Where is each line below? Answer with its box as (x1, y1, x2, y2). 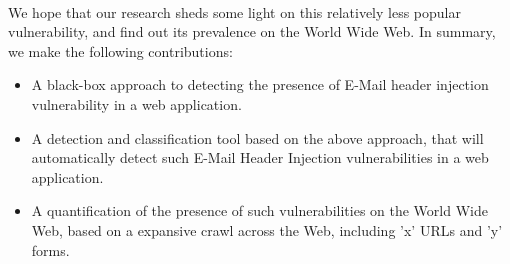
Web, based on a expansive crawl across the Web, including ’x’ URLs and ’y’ (31, 219, 503, 240)
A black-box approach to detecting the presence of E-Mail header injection (31, 74, 489, 95)
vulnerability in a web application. (31, 93, 242, 114)
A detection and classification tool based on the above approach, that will (31, 127, 484, 148)
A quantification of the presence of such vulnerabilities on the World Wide (31, 200, 488, 221)
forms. (31, 239, 70, 260)
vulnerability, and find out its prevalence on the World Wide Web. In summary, (8, 21, 496, 42)
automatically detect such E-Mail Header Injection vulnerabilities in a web (31, 147, 489, 168)
